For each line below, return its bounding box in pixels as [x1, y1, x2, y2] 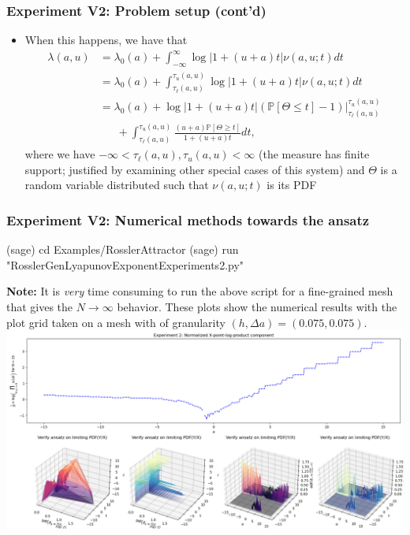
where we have [24, 146, 95, 162]
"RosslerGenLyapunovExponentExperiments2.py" [6, 256, 244, 273]
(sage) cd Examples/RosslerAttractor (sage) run [6, 241, 239, 258]
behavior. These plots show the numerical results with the [117, 298, 397, 314]
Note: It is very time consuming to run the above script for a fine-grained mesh [6, 283, 393, 299]
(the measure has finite [259, 146, 370, 162]
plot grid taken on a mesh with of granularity [6, 314, 225, 330]
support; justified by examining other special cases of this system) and [24, 161, 365, 177]
